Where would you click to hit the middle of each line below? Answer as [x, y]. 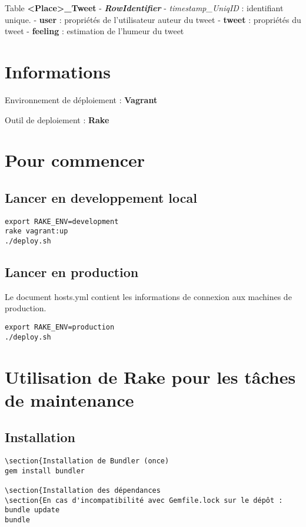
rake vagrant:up [36, 231]
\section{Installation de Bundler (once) [87, 461]
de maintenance [69, 399]
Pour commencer [75, 160]
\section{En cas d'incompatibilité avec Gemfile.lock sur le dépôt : [144, 500]
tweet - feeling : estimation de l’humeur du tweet [94, 31]
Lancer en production [72, 272]
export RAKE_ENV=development [62, 221]
